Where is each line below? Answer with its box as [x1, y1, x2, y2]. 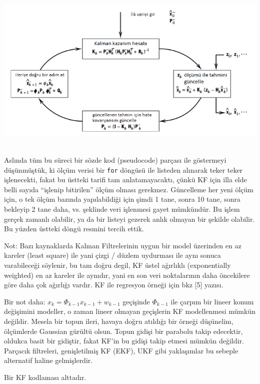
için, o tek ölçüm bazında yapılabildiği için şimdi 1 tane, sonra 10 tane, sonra [4, 194, 240, 204]
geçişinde [122, 296, 150, 306]
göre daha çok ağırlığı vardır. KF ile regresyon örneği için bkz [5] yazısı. [4, 279, 223, 290]
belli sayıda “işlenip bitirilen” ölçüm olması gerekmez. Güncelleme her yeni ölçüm [4, 184, 253, 194]
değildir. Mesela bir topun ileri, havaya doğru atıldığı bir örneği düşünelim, [4, 315, 233, 326]
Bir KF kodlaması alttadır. [4, 371, 86, 382]
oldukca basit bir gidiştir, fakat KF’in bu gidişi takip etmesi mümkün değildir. [4, 335, 244, 346]
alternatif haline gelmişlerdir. [4, 355, 93, 365]
